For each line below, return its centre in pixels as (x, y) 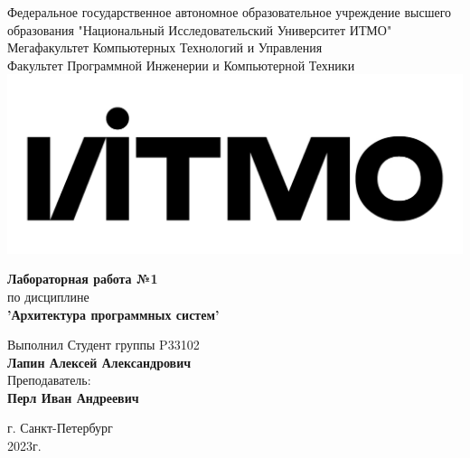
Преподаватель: (49, 380)
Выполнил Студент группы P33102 (103, 345)
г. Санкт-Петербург (60, 428)
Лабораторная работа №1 (83, 279)
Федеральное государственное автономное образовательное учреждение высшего (230, 12)
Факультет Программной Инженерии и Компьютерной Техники (181, 65)
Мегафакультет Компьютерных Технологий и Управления (165, 47)
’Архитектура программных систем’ (113, 314)
